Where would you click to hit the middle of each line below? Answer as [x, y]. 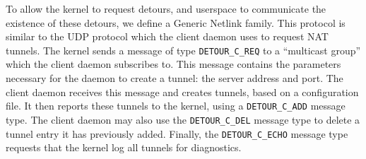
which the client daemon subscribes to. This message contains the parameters [173, 64]
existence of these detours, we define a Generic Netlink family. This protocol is [176, 22]
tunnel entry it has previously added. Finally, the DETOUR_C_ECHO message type [177, 133]
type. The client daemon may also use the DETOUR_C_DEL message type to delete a [183, 119]
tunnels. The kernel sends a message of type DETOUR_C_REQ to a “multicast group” [183, 50]
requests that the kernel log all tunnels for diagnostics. [124, 147]
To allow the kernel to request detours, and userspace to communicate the [166, 8]
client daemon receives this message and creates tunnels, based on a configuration [182, 92]
